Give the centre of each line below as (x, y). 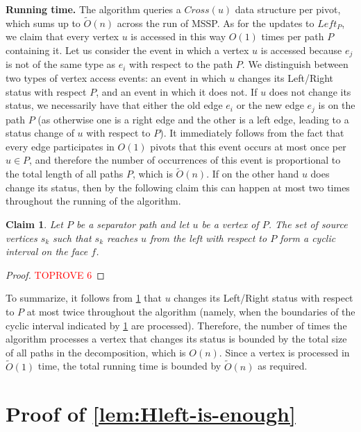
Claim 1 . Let (34, 224)
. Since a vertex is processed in (284, 352)
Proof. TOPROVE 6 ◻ (55, 274)
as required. (283, 366)
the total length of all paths (65, 174)
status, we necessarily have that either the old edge (114, 105)
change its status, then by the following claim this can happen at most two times (178, 187)
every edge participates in (60, 146)
